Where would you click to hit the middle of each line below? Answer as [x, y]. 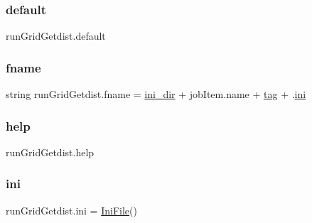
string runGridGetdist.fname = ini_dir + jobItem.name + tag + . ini [156, 94]
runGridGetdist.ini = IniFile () [71, 210]
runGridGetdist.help [50, 152]
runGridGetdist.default [56, 36]
